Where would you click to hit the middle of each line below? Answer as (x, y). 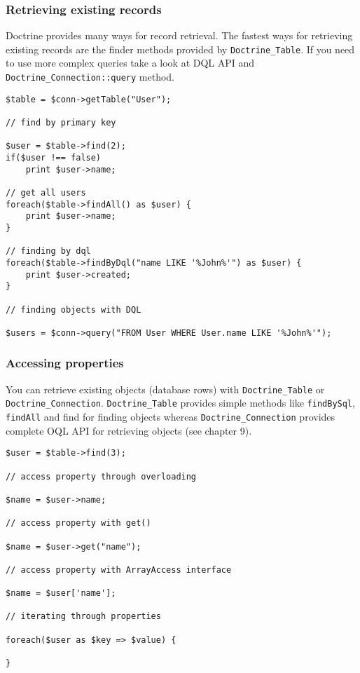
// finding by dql (48, 251)
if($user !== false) (54, 158)
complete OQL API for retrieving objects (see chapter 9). (129, 430)
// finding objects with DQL (74, 310)
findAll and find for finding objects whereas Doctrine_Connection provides (171, 417)
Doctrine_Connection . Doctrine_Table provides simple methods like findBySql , (180, 403)
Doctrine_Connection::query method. (90, 77)
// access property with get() (78, 523)
